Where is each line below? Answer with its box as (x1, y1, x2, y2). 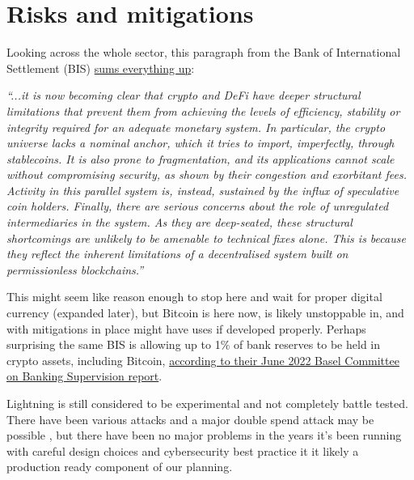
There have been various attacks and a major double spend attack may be (6, 410, 374, 427)
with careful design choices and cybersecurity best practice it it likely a (6, 442, 359, 459)
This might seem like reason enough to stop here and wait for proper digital (6, 288, 382, 305)
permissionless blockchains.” (6, 261, 144, 278)
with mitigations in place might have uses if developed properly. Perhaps (6, 320, 366, 337)
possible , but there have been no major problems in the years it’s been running (6, 427, 402, 444)
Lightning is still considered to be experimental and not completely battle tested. (6, 395, 408, 411)
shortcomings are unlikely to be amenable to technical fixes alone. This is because (6, 229, 406, 246)
